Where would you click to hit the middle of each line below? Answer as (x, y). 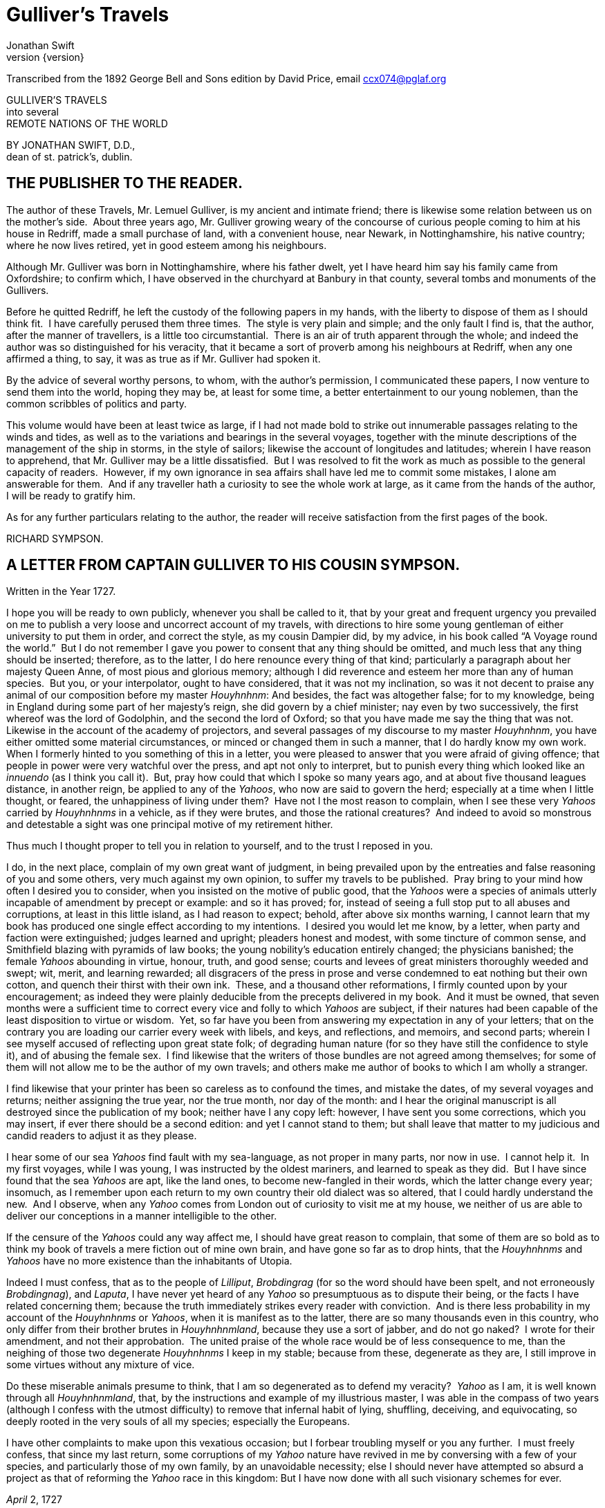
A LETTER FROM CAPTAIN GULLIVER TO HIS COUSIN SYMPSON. (233, 565)
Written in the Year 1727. (61, 591)
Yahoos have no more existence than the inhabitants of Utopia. (149, 1261)
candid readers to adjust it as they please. (102, 1136)
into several (32, 111)
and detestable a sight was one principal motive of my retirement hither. (170, 825)
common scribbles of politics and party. (97, 403)
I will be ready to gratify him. (71, 495)
